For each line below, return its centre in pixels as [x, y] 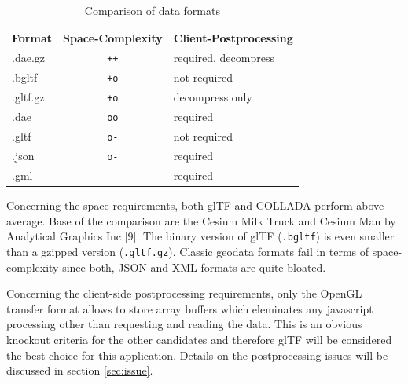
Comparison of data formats [152, 10]
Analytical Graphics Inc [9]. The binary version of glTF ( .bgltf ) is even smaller [200, 236]
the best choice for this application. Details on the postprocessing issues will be [197, 355]
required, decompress [224, 58]
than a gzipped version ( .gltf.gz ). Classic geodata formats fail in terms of [188, 251]
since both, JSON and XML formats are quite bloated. [194, 267]
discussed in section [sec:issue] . [80, 370]
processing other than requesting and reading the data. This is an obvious [184, 324]
